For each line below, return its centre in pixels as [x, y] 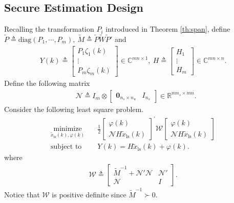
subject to [66, 147]
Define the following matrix [47, 83]
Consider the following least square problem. [74, 109]
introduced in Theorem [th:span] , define [168, 29]
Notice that [22, 194]
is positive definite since [89, 194]
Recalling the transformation [49, 29]
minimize [68, 129]
